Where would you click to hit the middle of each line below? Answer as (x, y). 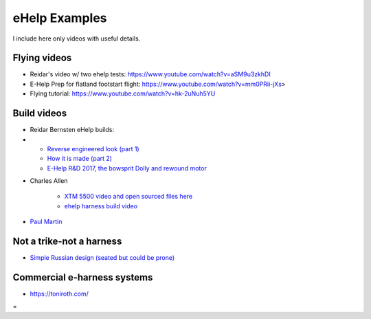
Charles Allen (49, 181)
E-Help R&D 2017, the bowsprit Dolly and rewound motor (127, 168)
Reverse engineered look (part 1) (93, 148)
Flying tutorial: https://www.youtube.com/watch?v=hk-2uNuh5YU (123, 93)
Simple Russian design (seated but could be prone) (102, 258)
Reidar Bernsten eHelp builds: (72, 130)
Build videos (40, 113)
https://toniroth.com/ (59, 294)
